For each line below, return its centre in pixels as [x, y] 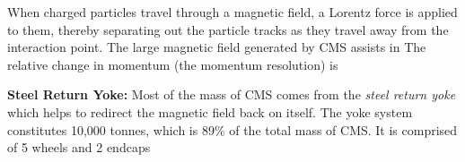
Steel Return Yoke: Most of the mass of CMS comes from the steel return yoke [232, 94]
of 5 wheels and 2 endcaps [79, 147]
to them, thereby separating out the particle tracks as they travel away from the [228, 29]
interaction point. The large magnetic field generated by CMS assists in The [217, 47]
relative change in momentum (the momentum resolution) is [173, 64]
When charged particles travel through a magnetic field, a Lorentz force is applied [232, 12]
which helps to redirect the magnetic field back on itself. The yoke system [210, 111]
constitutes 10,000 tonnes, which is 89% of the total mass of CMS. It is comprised [232, 129]
